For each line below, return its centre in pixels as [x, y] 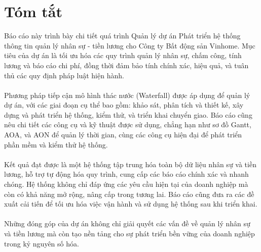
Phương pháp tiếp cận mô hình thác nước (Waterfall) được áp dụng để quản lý [127, 95]
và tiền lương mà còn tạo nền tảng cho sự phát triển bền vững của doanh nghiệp [129, 233]
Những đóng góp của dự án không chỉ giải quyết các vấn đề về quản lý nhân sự [127, 223]
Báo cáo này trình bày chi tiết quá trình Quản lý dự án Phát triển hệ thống [122, 36]
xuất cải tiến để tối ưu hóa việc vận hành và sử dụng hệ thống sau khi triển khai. [131, 204]
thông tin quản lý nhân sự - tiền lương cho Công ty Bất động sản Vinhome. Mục [130, 45]
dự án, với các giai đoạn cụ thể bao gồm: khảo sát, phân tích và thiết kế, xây [124, 105]
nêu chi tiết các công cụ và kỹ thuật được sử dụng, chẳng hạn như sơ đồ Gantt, [128, 124]
